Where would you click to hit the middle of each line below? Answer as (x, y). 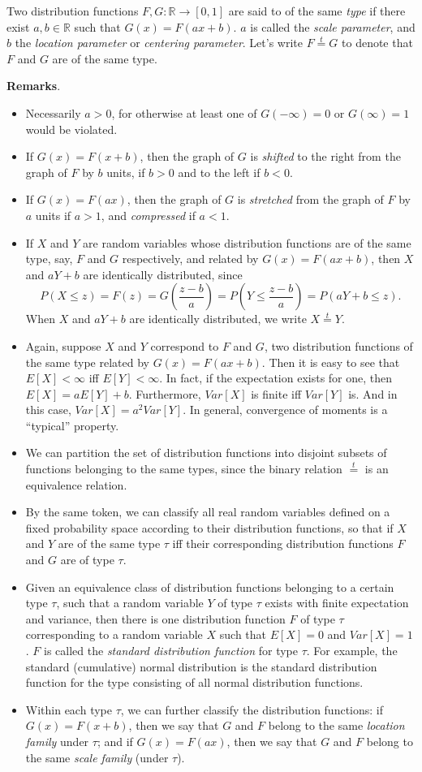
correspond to (185, 345)
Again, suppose (63, 345)
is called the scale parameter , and (333, 26)
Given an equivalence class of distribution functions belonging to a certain (210, 587)
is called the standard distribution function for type (171, 650)
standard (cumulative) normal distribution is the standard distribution (201, 666)
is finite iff (276, 393)
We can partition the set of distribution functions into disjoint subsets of (206, 453)
